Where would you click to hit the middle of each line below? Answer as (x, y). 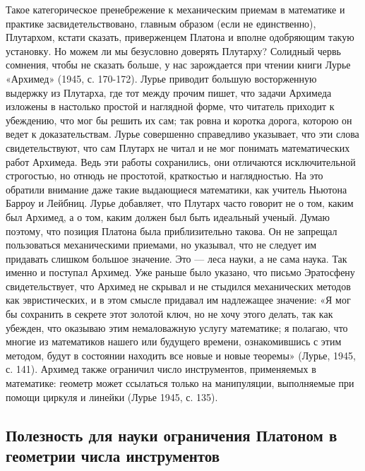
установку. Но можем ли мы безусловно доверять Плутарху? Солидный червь (173, 50)
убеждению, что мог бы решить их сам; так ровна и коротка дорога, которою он (179, 120)
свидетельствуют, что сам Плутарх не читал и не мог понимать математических (178, 147)
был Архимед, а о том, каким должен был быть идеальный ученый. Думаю (168, 216)
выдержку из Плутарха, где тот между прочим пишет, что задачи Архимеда (169, 92)
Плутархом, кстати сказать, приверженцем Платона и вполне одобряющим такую (180, 37)
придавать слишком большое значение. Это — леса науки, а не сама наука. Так (176, 258)
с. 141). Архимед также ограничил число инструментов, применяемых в (161, 369)
